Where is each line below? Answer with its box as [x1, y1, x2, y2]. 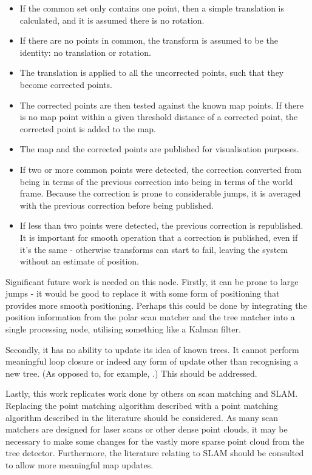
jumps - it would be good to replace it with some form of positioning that [5, 287, 280, 300]
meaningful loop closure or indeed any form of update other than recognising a [5, 355, 299, 368]
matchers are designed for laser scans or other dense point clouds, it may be [5, 423, 288, 436]
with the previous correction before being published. [19, 198, 214, 211]
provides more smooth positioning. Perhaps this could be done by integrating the [5, 298, 307, 311]
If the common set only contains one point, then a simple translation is [19, 2, 284, 14]
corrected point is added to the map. [19, 122, 156, 135]
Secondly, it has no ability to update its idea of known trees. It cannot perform [5, 343, 299, 355]
